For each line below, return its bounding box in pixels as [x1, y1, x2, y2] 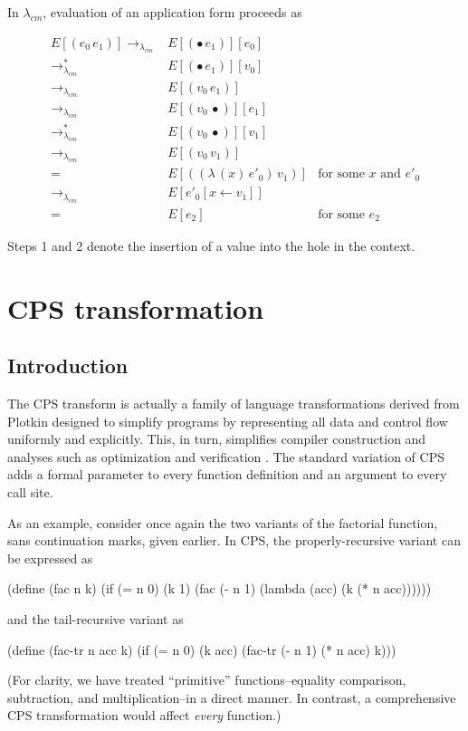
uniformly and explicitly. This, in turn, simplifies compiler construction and [7, 429, 426, 448]
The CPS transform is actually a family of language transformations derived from [7, 394, 460, 413]
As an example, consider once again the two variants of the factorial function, [7, 513, 438, 532]
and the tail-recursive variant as [7, 609, 184, 628]
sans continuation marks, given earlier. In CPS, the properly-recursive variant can [7, 531, 461, 550]
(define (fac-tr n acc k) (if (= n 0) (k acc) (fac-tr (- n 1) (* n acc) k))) [7, 640, 396, 659]
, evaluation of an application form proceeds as [43, 3, 302, 21]
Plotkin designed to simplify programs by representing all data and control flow [7, 411, 448, 430]
